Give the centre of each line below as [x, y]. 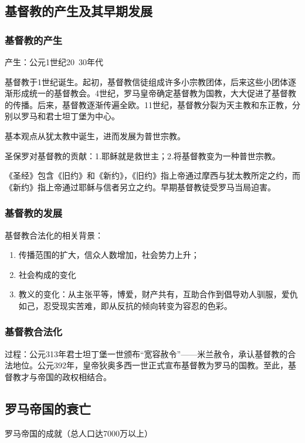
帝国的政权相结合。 [74, 376]
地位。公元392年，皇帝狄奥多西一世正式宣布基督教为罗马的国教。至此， [150, 365]
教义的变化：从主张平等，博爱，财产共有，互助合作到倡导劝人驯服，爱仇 [158, 294]
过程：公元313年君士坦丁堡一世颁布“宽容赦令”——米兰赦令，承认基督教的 [146, 353]
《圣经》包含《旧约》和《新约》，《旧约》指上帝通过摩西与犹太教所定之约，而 [152, 175]
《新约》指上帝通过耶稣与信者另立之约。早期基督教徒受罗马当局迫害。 [140, 187]
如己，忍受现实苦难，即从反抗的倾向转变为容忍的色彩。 [125, 305]
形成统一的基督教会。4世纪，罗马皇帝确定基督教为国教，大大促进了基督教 [154, 93]
